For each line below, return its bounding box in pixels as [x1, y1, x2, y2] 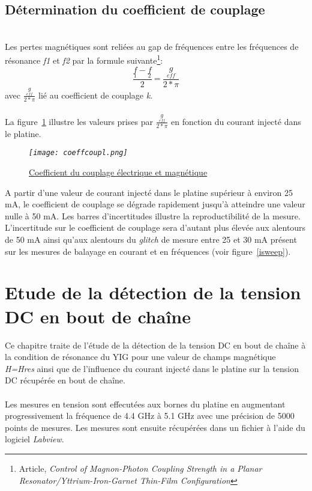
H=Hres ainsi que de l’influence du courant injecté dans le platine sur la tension [5, 362, 299, 374]
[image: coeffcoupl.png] [29, 148, 128, 157]
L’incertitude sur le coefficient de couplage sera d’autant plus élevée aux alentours [5, 221, 306, 234]
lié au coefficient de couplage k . [38, 88, 153, 101]
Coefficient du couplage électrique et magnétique [29, 166, 208, 178]
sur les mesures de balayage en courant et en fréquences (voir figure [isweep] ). [5, 245, 291, 257]
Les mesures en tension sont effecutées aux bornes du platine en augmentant [5, 397, 286, 410]
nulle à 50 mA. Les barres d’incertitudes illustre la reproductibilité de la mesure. [5, 209, 301, 222]
